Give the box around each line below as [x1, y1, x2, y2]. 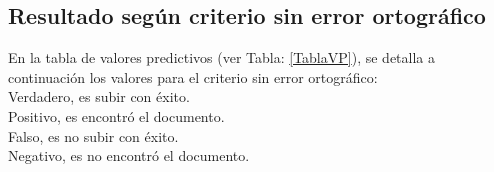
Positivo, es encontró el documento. [8, 105, 225, 126]
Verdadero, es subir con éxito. [8, 86, 190, 107]
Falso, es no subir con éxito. [8, 125, 179, 146]
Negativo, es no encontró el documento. [8, 145, 250, 166]
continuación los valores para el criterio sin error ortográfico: [8, 66, 378, 87]
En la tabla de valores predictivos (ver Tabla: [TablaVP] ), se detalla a [8, 47, 435, 68]
